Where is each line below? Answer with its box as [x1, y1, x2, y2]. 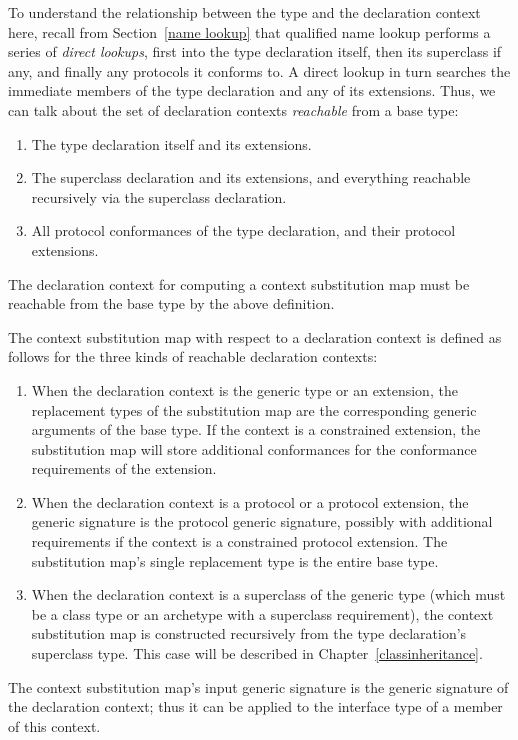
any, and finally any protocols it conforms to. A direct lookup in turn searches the [8, 60, 511, 81]
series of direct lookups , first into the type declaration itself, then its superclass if [8, 41, 502, 62]
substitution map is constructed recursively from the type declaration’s [31, 623, 467, 644]
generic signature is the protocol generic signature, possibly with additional [31, 511, 493, 532]
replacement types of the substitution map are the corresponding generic [31, 399, 477, 420]
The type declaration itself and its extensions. [31, 133, 312, 154]
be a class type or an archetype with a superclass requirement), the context [31, 603, 494, 624]
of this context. [8, 715, 101, 736]
